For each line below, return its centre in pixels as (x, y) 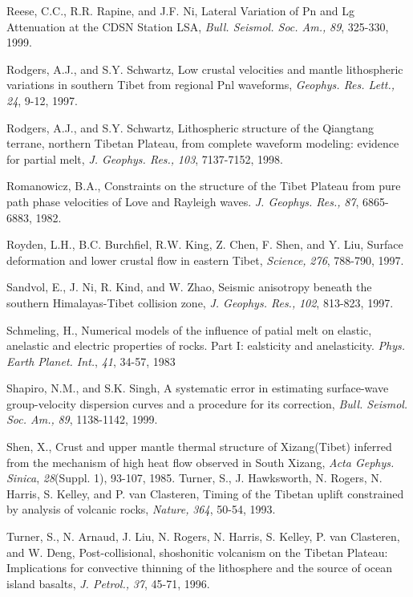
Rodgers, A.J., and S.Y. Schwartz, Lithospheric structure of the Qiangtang (190, 127)
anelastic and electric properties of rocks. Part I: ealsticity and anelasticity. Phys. (206, 345)
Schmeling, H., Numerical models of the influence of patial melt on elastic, (189, 329)
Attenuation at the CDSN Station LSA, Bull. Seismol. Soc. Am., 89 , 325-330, (198, 26)
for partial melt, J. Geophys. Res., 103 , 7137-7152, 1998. (145, 158)
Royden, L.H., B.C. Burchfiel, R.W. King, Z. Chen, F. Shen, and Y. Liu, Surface (205, 244)
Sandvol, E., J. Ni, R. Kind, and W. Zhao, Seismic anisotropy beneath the (189, 287)
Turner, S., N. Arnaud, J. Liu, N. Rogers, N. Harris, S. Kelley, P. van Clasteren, (203, 536)
